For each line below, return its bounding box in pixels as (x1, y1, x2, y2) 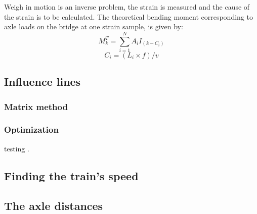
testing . (4, 143, 29, 153)
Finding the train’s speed (4, 168, 139, 183)
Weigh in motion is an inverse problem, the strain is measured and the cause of (4, 2, 250, 12)
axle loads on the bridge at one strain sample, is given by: (4, 21, 183, 32)
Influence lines (4, 74, 81, 89)
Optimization (4, 123, 59, 136)
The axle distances (4, 197, 103, 213)
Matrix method (4, 100, 68, 113)
